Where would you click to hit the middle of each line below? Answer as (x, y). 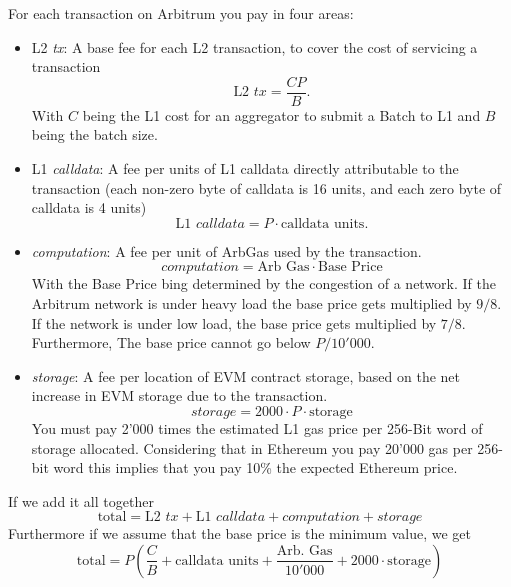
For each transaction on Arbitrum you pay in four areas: (181, 13)
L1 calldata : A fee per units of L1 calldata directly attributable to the (245, 168)
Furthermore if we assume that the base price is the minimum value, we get (239, 533)
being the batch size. (94, 134)
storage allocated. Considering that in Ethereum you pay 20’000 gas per (252, 447)
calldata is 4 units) (89, 207)
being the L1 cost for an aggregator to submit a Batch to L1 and (281, 114)
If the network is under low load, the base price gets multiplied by (234, 322)
